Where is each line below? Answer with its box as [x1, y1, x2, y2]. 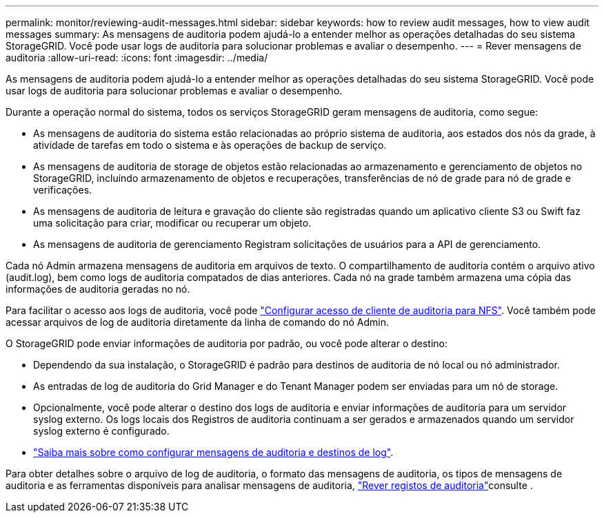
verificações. [33, 184, 92, 196]
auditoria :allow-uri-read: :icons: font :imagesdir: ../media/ [6, 52, 268, 63]
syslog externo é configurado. [33, 425, 170, 437]
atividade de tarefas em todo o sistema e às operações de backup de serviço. [33, 139, 387, 151]
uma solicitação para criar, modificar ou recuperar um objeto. [33, 217, 312, 229]
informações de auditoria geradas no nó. [6, 283, 190, 295]
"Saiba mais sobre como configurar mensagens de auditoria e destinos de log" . [33, 446, 394, 458]
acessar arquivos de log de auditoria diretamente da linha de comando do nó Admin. [6, 316, 389, 328]
